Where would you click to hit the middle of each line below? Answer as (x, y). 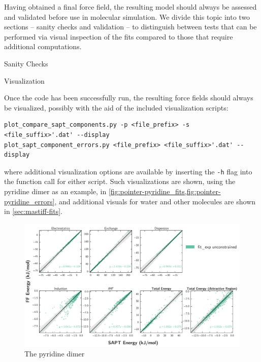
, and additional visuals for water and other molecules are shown (155, 201)
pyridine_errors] (29, 201)
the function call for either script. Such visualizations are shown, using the (120, 181)
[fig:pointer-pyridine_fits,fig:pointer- (165, 191)
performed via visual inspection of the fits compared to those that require (119, 36)
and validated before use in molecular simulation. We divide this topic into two (127, 16)
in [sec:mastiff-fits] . (33, 211)
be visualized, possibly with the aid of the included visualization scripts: (116, 107)
